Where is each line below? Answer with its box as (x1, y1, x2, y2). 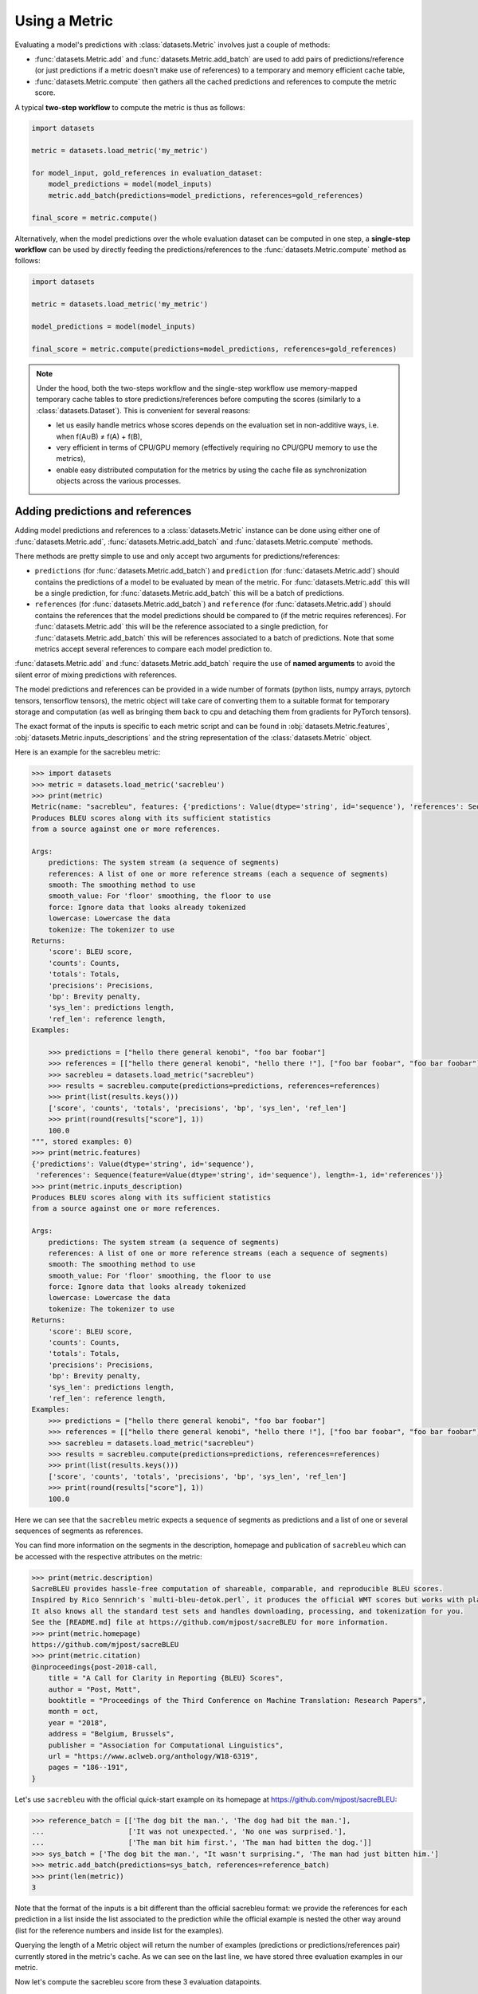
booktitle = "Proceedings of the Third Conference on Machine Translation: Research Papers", (48, 1696, 426, 1704)
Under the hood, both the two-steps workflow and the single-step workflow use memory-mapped (36, 384, 358, 393)
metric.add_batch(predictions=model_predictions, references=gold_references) (48, 191, 364, 199)
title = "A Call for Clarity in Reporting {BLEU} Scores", (48, 1673, 284, 1683)
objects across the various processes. (56, 476, 182, 486)
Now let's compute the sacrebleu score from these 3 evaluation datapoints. (14, 1977, 262, 1987)
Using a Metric (14, 12, 114, 30)
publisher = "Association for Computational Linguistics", (48, 1740, 284, 1750)
